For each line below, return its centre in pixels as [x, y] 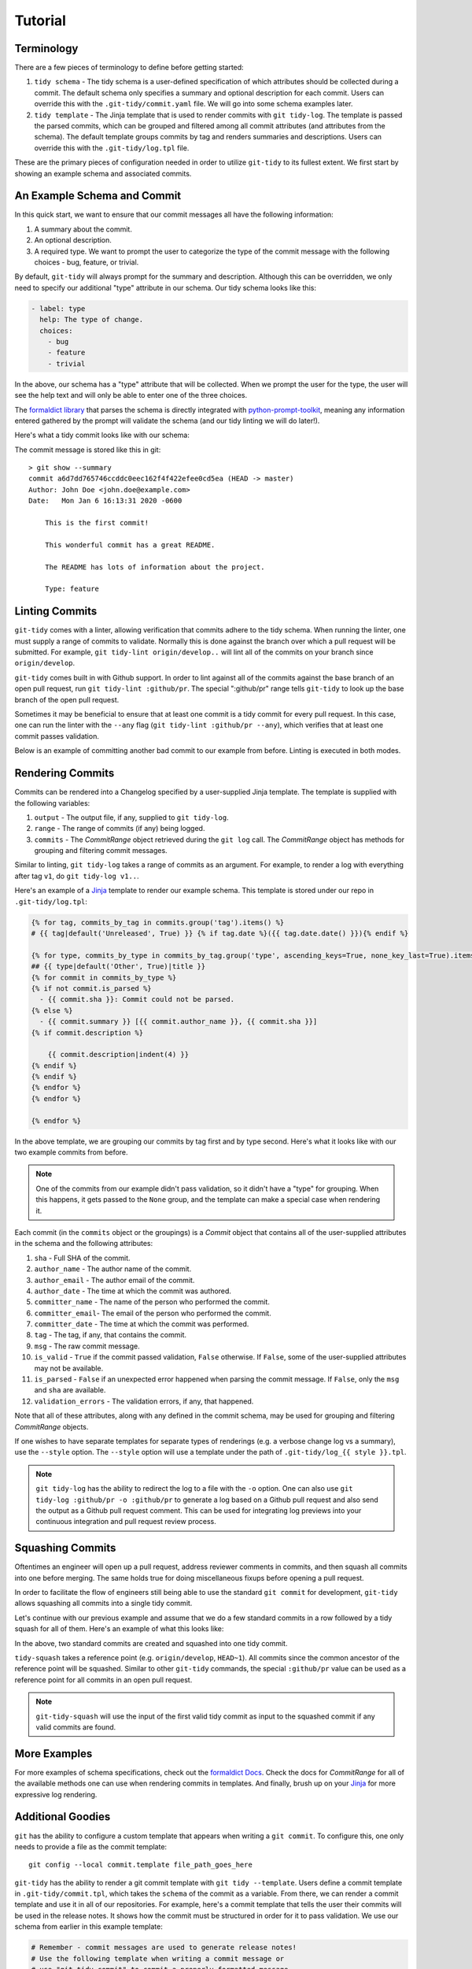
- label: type [58, 308]
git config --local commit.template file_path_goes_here [141, 1865]
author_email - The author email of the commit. [114, 1280]
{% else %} [52, 1010]
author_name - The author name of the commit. [113, 1269]
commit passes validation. [57, 736]
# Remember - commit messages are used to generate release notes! [164, 1948]
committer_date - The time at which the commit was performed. [142, 1324]
